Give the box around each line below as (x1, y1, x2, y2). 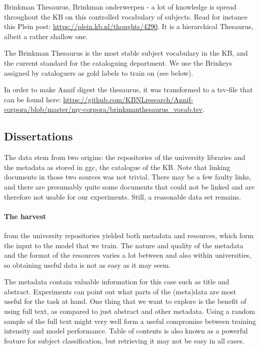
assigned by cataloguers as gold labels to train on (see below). (4, 67, 193, 78)
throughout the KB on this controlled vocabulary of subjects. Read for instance (4, 11, 248, 22)
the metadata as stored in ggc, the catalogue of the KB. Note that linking (4, 161, 230, 172)
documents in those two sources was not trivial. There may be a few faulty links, (4, 171, 251, 182)
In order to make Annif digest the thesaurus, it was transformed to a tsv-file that (4, 84, 253, 95)
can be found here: (4, 94, 61, 104)
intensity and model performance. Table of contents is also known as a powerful (4, 325, 248, 336)
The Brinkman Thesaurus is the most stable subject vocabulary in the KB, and (4, 48, 248, 58)
